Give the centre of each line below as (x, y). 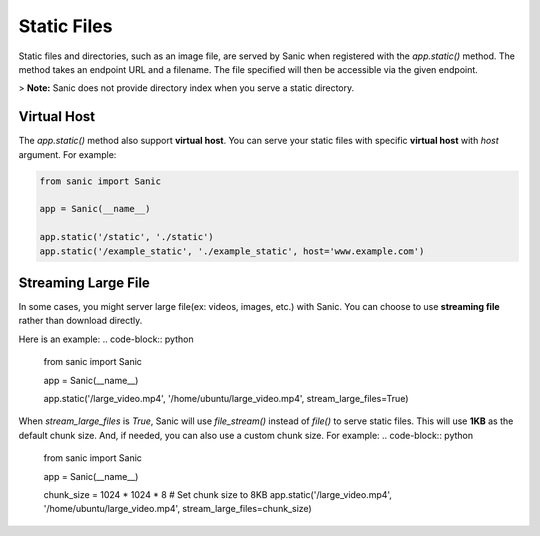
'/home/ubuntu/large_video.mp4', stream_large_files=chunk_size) (177, 509)
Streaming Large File (84, 282)
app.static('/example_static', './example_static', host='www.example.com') (232, 251)
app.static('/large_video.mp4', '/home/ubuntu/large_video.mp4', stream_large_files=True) (226, 399)
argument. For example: (67, 154)
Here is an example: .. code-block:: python (106, 339)
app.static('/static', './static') (126, 237)
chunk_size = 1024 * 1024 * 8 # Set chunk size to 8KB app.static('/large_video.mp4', (217, 494)
